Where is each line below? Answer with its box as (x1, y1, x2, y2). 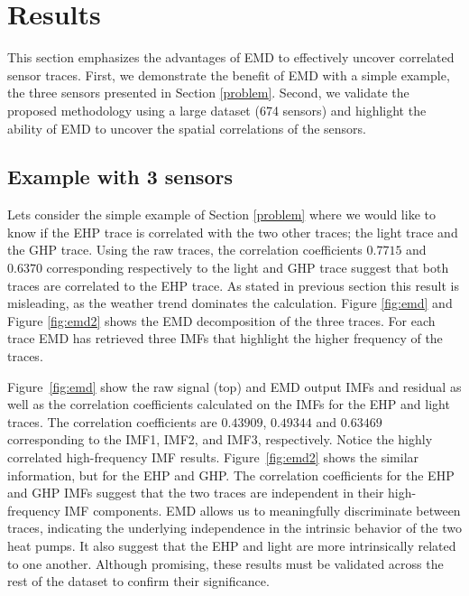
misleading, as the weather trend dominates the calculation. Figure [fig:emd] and (7, 293, 453, 312)
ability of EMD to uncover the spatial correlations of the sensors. (7, 118, 366, 137)
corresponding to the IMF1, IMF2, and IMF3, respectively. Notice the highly (7, 430, 433, 449)
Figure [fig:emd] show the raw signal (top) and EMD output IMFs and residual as (7, 377, 462, 396)
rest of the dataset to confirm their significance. (7, 572, 270, 591)
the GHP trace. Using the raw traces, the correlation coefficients (7, 240, 363, 259)
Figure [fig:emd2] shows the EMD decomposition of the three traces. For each (7, 311, 436, 330)
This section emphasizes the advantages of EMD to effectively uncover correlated (7, 48, 455, 67)
